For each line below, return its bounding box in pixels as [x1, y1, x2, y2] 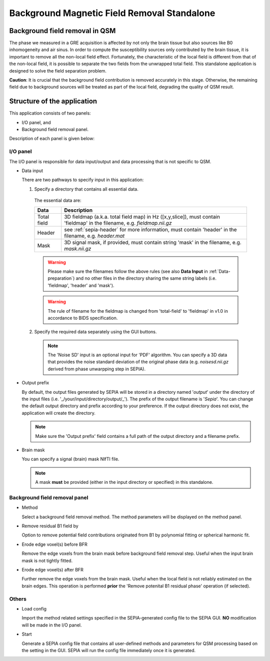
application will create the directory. [21, 410, 96, 416]
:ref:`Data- [208, 268, 230, 274]
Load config [21, 605, 47, 611]
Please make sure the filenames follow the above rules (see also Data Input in [47, 268, 208, 274]
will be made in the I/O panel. [21, 622, 82, 628]
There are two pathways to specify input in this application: [21, 177, 144, 183]
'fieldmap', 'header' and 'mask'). [47, 282, 114, 288]
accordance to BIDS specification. [47, 315, 118, 321]
